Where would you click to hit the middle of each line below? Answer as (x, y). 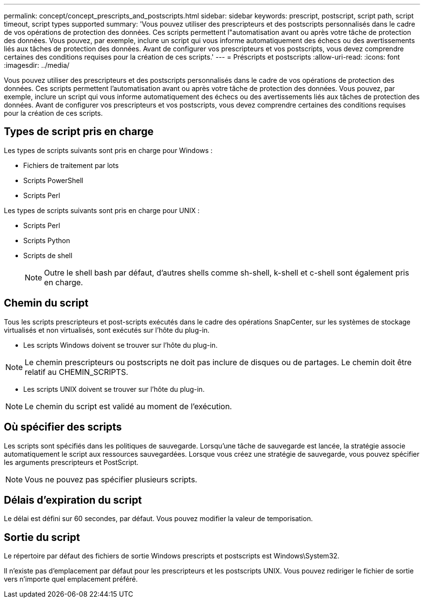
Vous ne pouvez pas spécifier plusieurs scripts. (111, 479)
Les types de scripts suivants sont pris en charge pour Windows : (108, 150)
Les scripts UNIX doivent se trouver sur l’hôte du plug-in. (114, 389)
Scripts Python (47, 240)
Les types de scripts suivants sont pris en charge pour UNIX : (102, 210)
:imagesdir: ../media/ (37, 65)
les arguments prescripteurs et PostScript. (71, 462)
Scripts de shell (48, 255)
